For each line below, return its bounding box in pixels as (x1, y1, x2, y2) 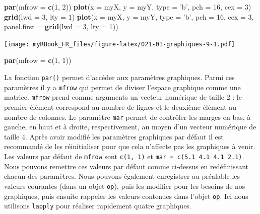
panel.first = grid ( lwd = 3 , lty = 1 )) (4, 21, 118, 32)
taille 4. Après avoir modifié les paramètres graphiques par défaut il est (4, 131, 224, 141)
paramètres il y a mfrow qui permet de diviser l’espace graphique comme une (4, 82, 241, 92)
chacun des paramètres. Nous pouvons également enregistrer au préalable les (4, 171, 240, 181)
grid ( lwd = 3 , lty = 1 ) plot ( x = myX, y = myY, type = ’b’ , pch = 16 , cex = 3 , (4, 11, 254, 22)
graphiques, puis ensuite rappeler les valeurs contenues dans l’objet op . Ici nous (4, 190, 248, 201)
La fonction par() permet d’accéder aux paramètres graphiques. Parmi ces (4, 72, 235, 83)
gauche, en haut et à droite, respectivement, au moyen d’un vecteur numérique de (4, 121, 256, 132)
